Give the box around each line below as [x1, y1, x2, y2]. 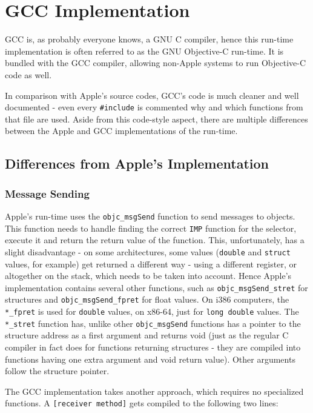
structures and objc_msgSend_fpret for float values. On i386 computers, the [5, 293, 289, 306]
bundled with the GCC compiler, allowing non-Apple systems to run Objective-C [5, 56, 306, 69]
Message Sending [5, 186, 90, 201]
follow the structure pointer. [5, 364, 110, 377]
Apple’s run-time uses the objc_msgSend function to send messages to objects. [5, 209, 295, 222]
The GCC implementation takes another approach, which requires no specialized [5, 384, 304, 397]
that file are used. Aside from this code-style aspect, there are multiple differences [5, 112, 308, 125]
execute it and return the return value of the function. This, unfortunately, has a [5, 233, 305, 246]
